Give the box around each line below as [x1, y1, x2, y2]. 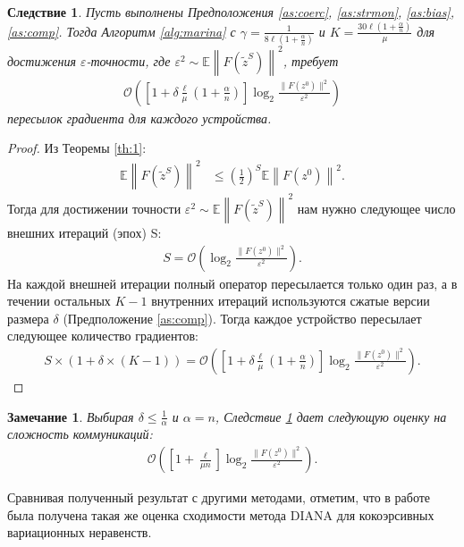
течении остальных [7, 291, 111, 310]
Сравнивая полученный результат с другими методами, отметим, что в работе [7, 488, 431, 507]
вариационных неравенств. [7, 523, 152, 542]
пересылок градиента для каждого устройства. [7, 108, 272, 127]
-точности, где [86, 51, 171, 70]
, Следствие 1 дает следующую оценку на [215, 407, 447, 425]
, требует [283, 51, 339, 70]
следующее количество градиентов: [7, 326, 198, 345]
